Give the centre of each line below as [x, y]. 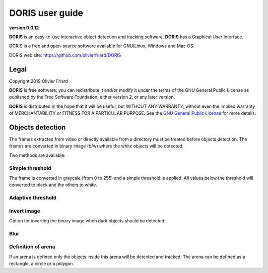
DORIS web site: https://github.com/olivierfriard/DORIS [65, 55]
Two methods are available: [37, 155]
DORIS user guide [46, 13]
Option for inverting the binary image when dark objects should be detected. [87, 221]
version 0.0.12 [24, 28]
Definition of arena [32, 247]
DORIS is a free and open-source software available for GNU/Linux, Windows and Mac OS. [102, 46]
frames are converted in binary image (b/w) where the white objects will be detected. [96, 146]
